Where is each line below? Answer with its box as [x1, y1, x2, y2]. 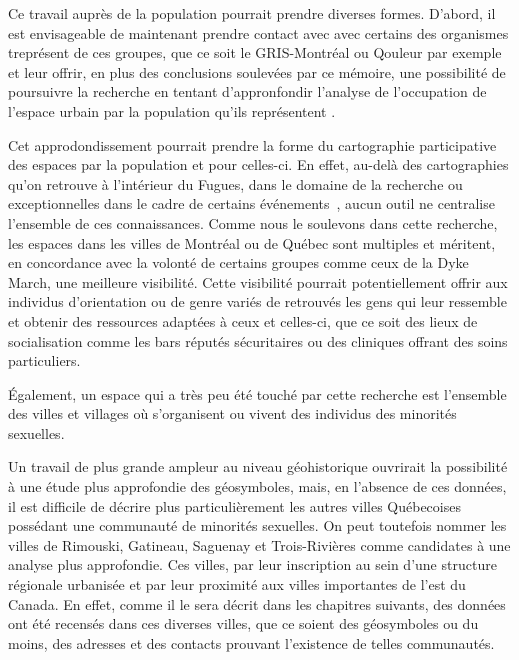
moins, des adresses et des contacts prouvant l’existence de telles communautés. [8, 632, 495, 653]
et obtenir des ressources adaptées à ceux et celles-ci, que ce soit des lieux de [8, 310, 478, 331]
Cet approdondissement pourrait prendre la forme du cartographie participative [8, 134, 497, 155]
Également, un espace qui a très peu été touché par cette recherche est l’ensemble [8, 383, 507, 404]
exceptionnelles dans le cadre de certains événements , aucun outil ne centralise [8, 193, 495, 214]
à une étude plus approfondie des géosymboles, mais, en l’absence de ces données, [8, 476, 507, 497]
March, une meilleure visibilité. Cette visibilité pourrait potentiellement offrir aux [8, 271, 508, 292]
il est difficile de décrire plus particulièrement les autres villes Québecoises [8, 495, 461, 516]
